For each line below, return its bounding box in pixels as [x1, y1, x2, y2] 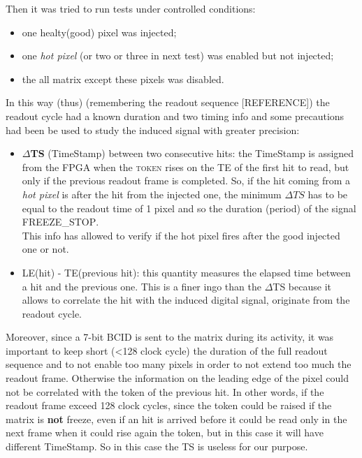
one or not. [22, 242, 69, 256]
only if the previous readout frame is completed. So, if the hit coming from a [22, 173, 351, 188]
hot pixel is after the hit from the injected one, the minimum [22, 186, 282, 201]
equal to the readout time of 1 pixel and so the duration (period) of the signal [22, 200, 356, 215]
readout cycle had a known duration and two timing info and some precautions [6, 108, 345, 123]
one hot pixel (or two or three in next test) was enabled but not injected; [22, 48, 334, 63]
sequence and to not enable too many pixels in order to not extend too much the [6, 357, 352, 371]
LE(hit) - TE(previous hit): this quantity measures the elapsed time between [22, 265, 351, 279]
